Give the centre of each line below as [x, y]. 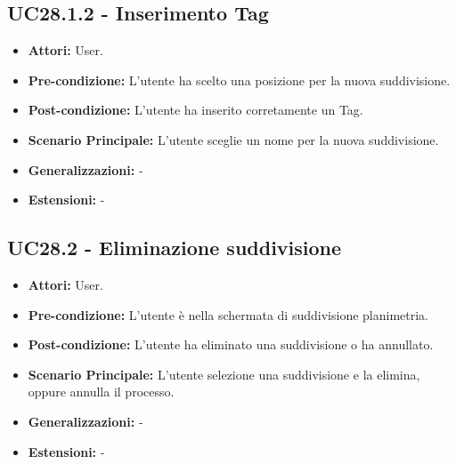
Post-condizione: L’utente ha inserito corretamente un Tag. [195, 110]
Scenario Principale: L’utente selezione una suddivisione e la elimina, [224, 374]
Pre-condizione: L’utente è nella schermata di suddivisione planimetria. [228, 314]
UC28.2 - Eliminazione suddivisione [175, 248]
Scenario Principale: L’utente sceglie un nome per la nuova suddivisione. [233, 139]
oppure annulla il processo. [101, 392]
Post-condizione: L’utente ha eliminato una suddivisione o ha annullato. [231, 344]
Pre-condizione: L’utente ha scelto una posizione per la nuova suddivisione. [239, 80]
